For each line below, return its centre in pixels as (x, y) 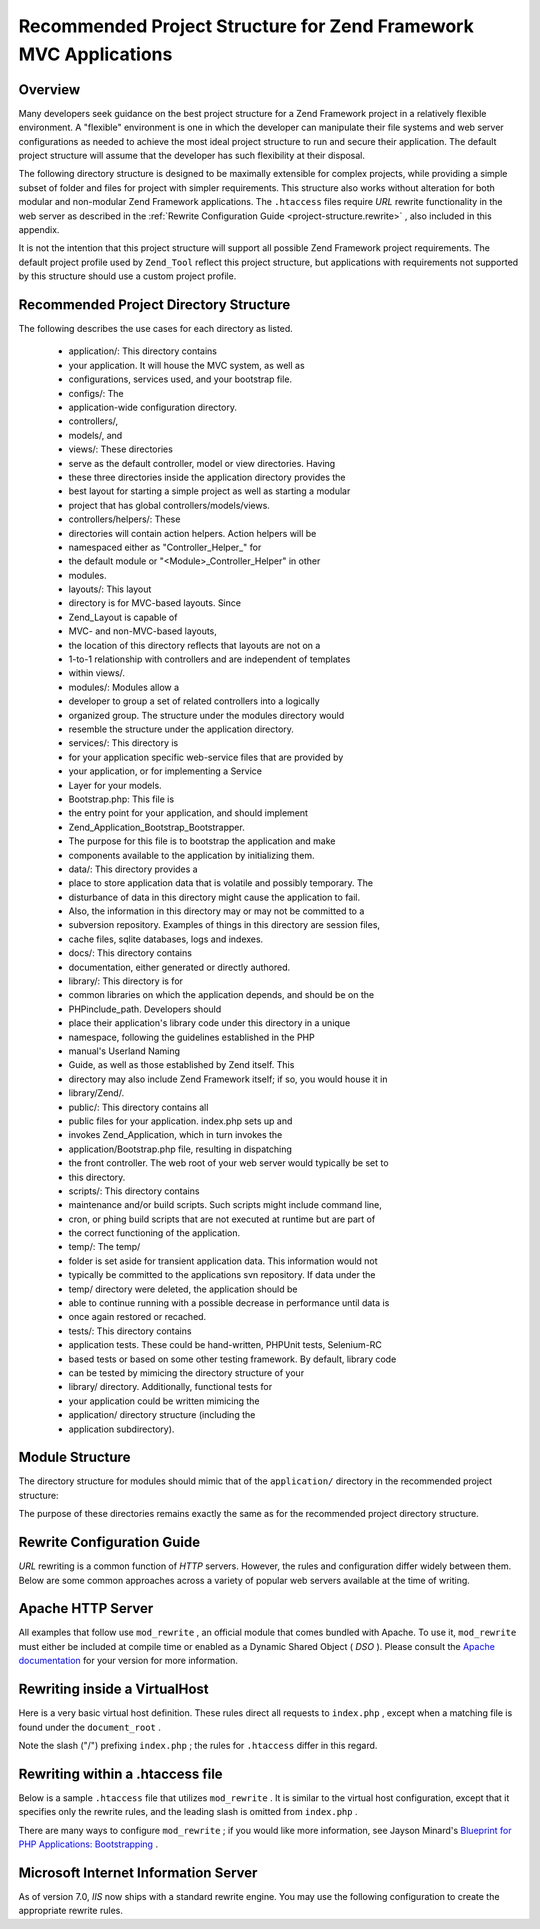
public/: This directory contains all (138, 1107)
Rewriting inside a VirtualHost (113, 1689)
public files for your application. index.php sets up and (180, 1121)
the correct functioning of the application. (154, 1233)
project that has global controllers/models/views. (169, 505)
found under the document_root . (90, 1727)
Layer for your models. (115, 785)
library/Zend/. (96, 1093)
